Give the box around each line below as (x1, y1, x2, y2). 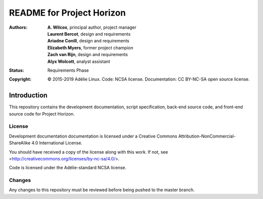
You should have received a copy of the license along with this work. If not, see (9, 149, 168, 155)
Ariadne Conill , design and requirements (47, 38, 130, 44)
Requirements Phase (47, 67, 89, 73)
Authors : (9, 24, 28, 30)
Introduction (9, 91, 48, 99)
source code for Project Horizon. (9, 111, 75, 117)
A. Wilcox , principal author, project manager (47, 24, 136, 30)
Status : (9, 67, 24, 73)
